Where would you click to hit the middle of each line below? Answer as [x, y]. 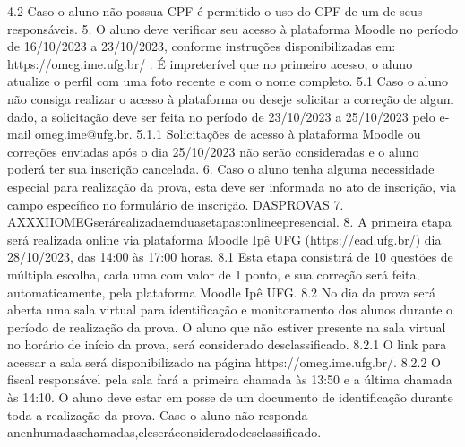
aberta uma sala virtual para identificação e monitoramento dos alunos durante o [230, 309]
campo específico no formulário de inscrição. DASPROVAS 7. [176, 204]
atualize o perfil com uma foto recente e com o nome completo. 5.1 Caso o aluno [228, 81]
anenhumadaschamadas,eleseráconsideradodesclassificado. [164, 432]
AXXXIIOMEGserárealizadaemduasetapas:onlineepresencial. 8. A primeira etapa [229, 222]
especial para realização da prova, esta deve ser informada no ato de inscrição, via [232, 186]
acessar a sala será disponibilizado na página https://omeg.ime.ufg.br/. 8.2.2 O [224, 361]
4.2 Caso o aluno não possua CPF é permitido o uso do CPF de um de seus [215, 11]
